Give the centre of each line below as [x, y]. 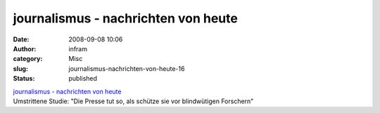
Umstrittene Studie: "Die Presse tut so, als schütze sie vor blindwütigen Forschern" [133, 101]
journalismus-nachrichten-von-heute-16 [127, 68]
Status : [24, 79]
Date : [21, 39]
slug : [20, 68]
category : [28, 59]
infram [78, 48]
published [83, 79]
